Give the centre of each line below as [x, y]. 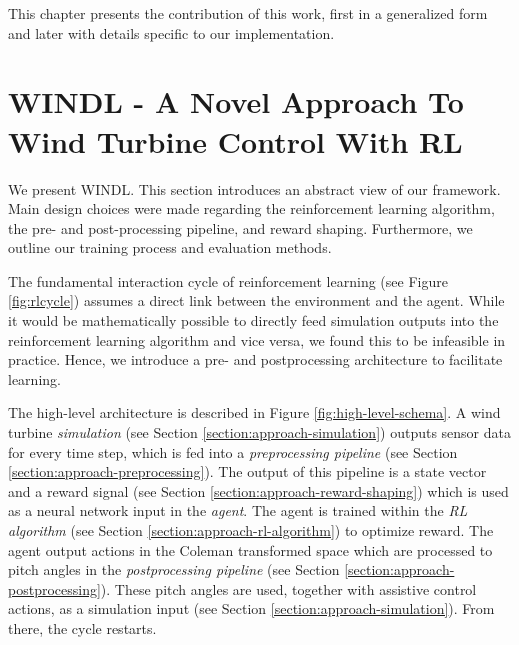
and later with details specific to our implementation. [171, 32]
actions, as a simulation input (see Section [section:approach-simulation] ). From [251, 608]
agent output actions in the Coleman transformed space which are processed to [250, 549]
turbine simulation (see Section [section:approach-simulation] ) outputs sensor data [259, 432]
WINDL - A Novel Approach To [236, 101]
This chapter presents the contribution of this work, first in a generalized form [248, 13]
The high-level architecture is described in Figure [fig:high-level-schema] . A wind [254, 412]
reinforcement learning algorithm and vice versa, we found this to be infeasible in [257, 339]
